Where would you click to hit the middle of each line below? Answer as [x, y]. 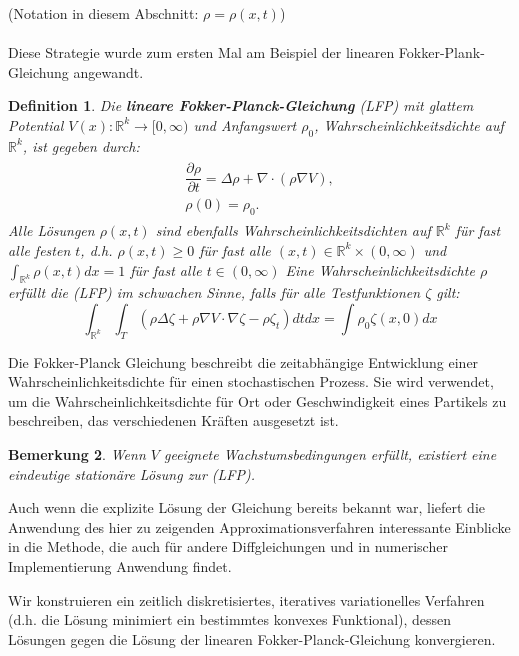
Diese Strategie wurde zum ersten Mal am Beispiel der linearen [201, 52]
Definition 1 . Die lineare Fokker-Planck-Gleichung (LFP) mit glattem [241, 105]
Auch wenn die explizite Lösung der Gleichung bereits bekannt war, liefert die [246, 507]
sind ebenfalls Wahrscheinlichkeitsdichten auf [293, 230]
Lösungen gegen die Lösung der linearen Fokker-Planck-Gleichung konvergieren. [252, 638]
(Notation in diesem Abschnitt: [103, 13]
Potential [36, 124]
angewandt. [108, 71]
